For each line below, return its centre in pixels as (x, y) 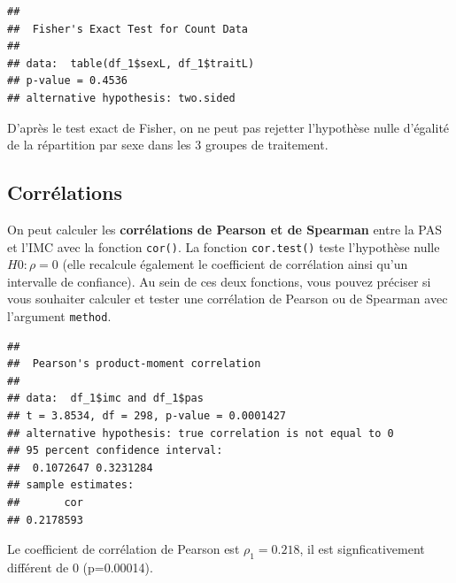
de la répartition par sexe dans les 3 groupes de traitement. (168, 145)
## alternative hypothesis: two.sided (121, 98)
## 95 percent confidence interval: (115, 451)
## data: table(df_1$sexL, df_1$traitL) (131, 63)
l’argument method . (59, 315)
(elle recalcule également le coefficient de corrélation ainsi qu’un (235, 264)
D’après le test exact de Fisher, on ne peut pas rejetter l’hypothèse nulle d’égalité (228, 127)
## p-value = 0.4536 (68, 81)
